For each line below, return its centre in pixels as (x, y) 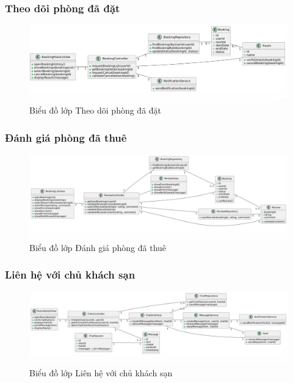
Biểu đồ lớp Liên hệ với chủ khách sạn (101, 372)
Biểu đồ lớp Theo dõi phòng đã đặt (96, 110)
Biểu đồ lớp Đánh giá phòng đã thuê (98, 247)
